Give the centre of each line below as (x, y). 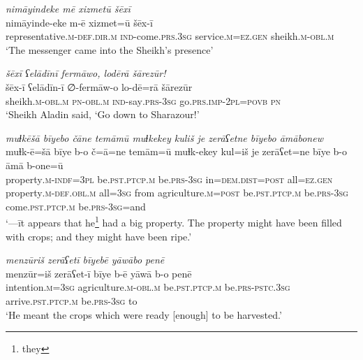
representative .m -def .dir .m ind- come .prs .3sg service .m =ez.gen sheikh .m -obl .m (170, 36)
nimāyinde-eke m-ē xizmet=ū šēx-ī (79, 22)
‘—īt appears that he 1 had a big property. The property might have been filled (174, 221)
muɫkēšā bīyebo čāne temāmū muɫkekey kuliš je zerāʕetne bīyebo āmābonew (164, 137)
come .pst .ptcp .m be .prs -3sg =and (76, 206)
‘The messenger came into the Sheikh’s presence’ (110, 49)
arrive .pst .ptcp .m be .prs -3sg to (72, 300)
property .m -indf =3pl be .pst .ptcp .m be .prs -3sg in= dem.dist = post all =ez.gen (169, 179)
